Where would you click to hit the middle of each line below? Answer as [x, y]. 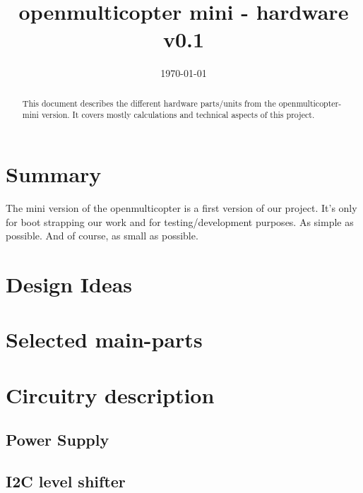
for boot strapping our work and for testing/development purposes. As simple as [180, 221]
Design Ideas [69, 284]
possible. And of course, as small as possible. [102, 236]
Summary [54, 174]
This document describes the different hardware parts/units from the [149, 103]
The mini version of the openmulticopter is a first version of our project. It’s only [181, 207]
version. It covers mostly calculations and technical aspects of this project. [178, 115]
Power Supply [58, 440]
